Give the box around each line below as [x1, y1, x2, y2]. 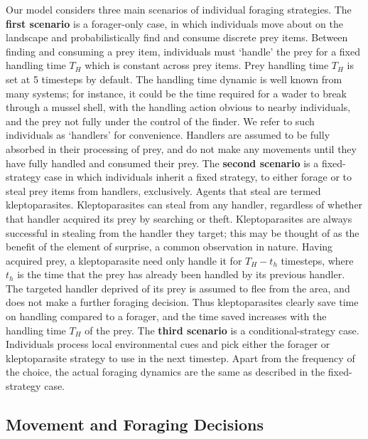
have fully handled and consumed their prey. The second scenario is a [6, 155, 319, 170]
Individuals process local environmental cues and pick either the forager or [6, 337, 330, 351]
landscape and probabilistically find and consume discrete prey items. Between [6, 30, 348, 45]
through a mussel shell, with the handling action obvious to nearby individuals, [6, 100, 351, 115]
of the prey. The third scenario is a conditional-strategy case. [85, 322, 359, 337]
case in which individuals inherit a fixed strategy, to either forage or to [44, 169, 352, 184]
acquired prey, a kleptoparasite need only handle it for [6, 253, 242, 268]
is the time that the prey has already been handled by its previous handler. [17, 267, 345, 282]
